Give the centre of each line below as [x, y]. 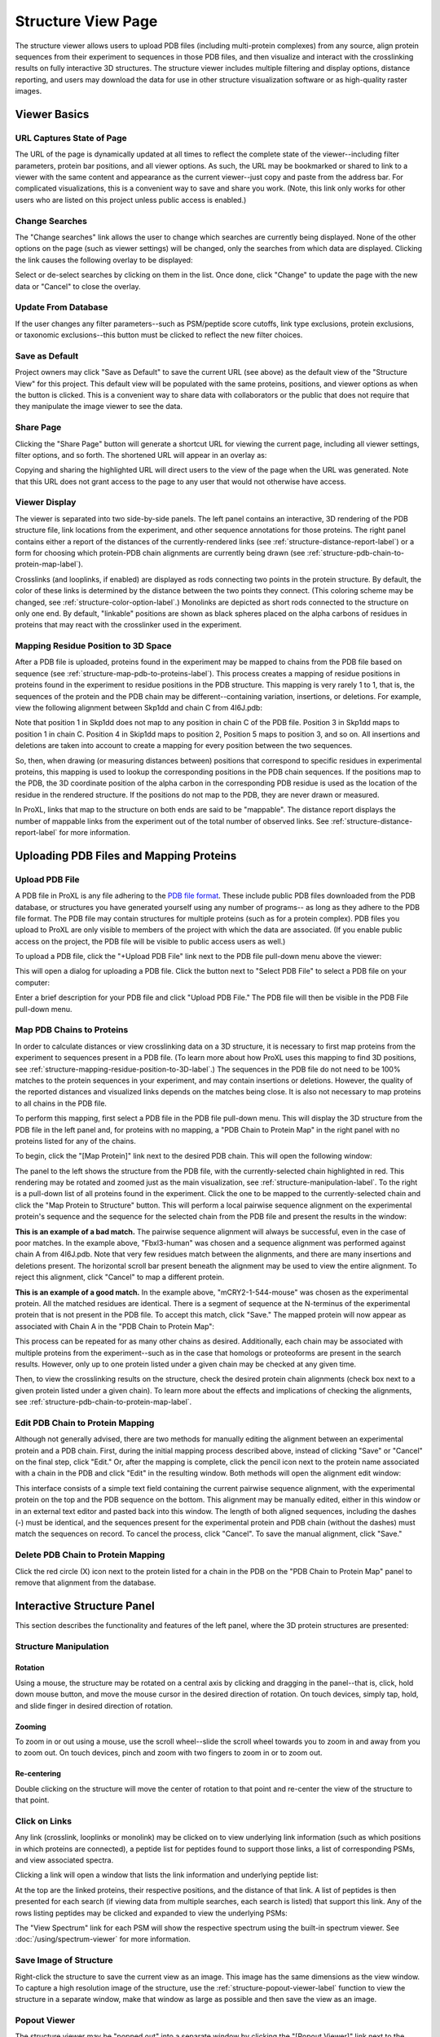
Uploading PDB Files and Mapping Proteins [126, 856]
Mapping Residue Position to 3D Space [93, 646]
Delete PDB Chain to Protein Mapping [90, 1555]
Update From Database [62, 307]
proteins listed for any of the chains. [75, 1141]
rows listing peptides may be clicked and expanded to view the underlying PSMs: [152, 1913]
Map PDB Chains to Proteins [72, 1030]
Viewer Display [46, 503]
